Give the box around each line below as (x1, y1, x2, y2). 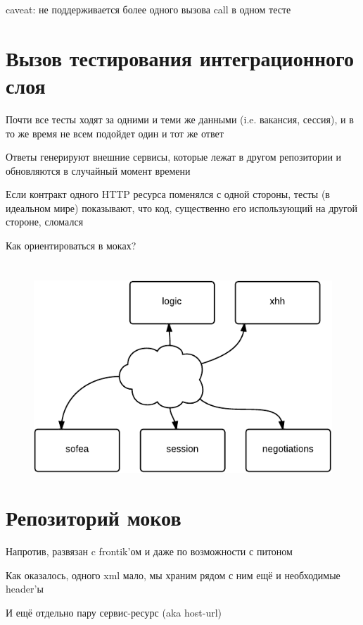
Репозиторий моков (6, 503, 181, 532)
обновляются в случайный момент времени (6, 163, 191, 178)
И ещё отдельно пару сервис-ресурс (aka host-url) (6, 605, 222, 619)
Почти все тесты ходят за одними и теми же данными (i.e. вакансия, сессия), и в (6, 111, 354, 126)
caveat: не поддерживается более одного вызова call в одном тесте (6, 2, 291, 16)
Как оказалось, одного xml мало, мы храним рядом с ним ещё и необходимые (6, 567, 340, 582)
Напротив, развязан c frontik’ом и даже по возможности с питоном (6, 544, 293, 559)
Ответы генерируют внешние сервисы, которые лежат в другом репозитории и (6, 149, 342, 164)
